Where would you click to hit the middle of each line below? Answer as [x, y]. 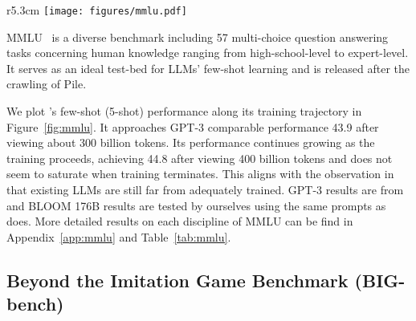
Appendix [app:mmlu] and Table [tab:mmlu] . [119, 236]
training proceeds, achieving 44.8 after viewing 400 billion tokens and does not [200, 158]
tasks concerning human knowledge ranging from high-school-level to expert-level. [208, 53]
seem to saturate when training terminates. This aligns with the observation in [200, 174]
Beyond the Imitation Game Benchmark [177, 280]
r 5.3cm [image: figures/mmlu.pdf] [97, 10]
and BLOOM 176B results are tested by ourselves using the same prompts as [196, 205]
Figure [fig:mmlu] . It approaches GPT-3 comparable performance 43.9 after [193, 126]
